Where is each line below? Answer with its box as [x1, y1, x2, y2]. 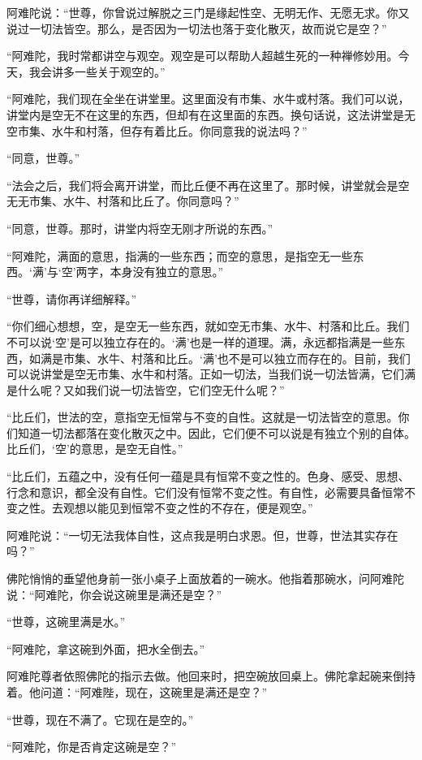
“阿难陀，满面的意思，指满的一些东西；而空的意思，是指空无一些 [6, 247, 353, 264]
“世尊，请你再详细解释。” [6, 290, 137, 307]
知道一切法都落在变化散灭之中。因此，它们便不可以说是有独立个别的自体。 [17, 424, 416, 441]
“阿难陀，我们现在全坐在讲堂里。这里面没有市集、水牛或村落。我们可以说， [6, 90, 410, 107]
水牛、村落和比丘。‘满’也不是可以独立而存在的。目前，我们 [97, 349, 411, 366]
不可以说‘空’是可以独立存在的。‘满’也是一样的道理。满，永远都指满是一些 [6, 333, 394, 350]
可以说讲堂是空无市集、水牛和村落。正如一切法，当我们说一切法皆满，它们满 [6, 365, 416, 382]
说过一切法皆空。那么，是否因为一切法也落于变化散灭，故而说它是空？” [6, 19, 387, 37]
